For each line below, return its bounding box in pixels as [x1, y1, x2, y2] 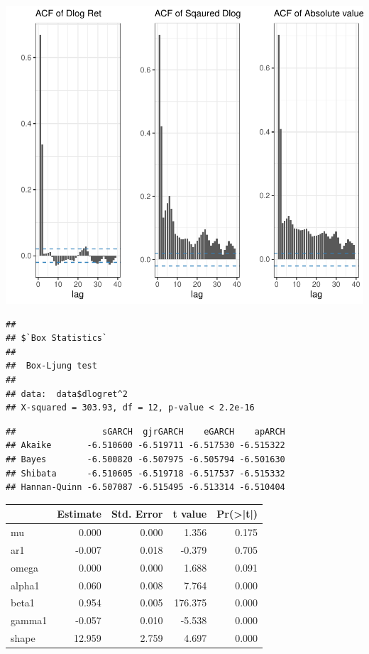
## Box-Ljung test [6, 361, 97, 371]
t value [172, 506, 207, 521]
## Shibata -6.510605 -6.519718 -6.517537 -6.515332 [6, 468, 285, 479]
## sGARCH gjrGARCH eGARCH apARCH [6, 426, 285, 437]
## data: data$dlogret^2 [6, 388, 128, 399]
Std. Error [111, 506, 163, 521]
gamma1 [11, 613, 48, 628]
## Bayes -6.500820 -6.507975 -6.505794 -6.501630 [6, 454, 285, 464]
